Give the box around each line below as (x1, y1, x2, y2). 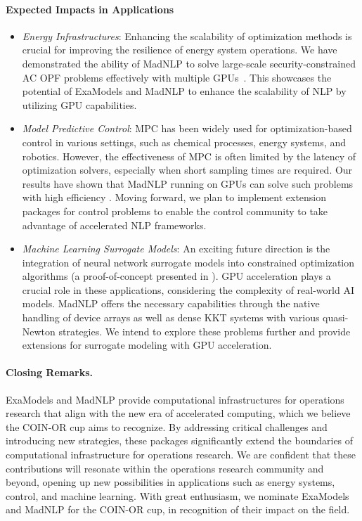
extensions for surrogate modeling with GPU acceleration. (22, 337, 272, 352)
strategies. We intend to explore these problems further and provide (58, 323, 351, 338)
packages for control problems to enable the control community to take (22, 203, 328, 218)
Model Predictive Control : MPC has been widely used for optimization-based (22, 121, 352, 136)
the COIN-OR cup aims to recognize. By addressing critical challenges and (6, 419, 328, 434)
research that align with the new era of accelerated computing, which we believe (6, 406, 351, 420)
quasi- (323, 310, 349, 325)
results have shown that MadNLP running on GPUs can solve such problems (22, 176, 354, 191)
